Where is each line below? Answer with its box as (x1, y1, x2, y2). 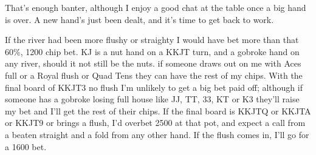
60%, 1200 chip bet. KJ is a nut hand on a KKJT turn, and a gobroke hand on (5, 45, 300, 58)
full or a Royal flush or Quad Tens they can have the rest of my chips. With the (5, 68, 303, 81)
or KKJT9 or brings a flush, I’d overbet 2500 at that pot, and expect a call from (5, 116, 306, 129)
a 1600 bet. (5, 140, 47, 153)
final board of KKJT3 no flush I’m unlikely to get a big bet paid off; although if (5, 81, 303, 93)
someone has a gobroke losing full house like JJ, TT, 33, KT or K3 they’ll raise (5, 93, 300, 105)
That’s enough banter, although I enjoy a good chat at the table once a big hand (5, 1, 306, 13)
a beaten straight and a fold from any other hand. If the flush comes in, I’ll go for (5, 128, 309, 140)
